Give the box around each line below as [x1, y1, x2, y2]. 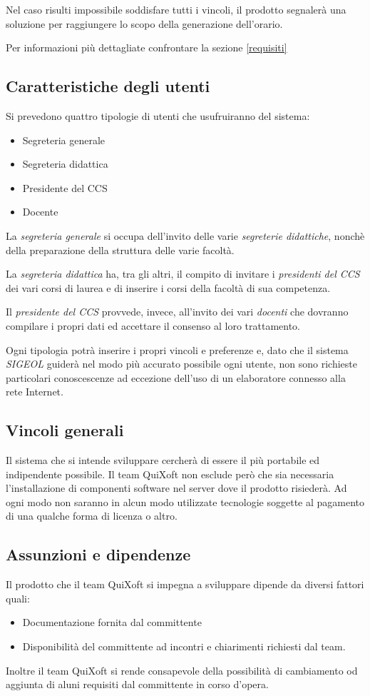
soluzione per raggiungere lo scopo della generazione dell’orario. [6, 16, 283, 31]
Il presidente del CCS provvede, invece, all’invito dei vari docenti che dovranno [6, 304, 349, 319]
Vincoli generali [6, 419, 124, 441]
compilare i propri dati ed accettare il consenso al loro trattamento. [6, 318, 300, 333]
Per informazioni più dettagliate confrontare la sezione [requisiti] [6, 40, 287, 55]
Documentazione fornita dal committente [22, 615, 202, 630]
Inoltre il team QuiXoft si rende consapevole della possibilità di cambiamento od [6, 662, 358, 677]
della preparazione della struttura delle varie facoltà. [6, 242, 235, 257]
